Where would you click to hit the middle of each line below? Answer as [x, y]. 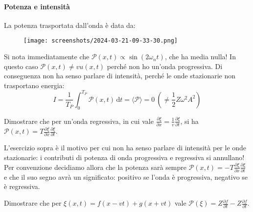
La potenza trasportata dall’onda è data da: [70, 25]
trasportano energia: [34, 85]
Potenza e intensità [37, 6]
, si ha [189, 121]
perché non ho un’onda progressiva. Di [165, 66]
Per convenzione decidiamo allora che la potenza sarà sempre [95, 167]
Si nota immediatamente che [47, 57]
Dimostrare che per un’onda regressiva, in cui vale [79, 121]
